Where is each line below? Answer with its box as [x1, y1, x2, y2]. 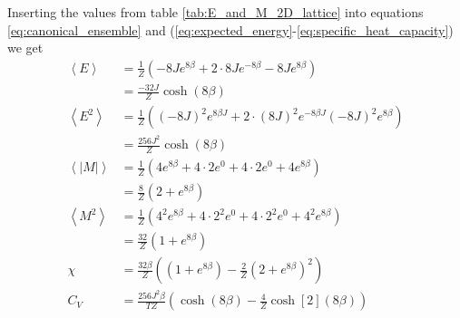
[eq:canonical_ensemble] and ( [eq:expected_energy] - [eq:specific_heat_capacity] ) [7, 20, 454, 39]
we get [7, 38, 44, 57]
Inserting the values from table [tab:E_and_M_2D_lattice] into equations [7, 3, 424, 21]
